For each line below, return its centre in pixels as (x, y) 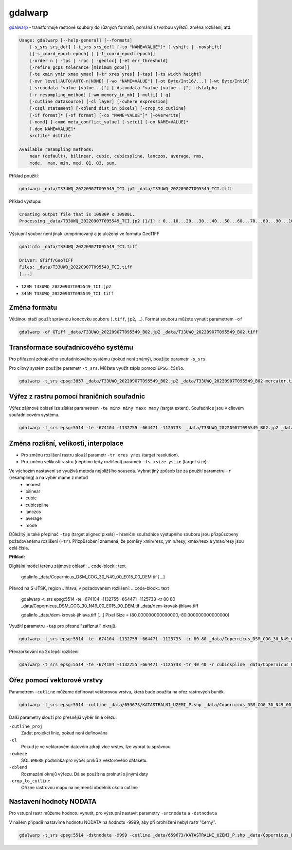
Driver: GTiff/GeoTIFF (46, 260)
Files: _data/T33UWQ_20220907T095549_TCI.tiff (76, 267)
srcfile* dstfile (50, 136)
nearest (33, 484)
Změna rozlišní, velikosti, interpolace (66, 443)
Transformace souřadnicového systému (71, 347)
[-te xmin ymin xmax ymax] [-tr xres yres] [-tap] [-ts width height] (116, 74)
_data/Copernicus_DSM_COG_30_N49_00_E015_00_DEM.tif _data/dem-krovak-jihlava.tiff (110, 606)
